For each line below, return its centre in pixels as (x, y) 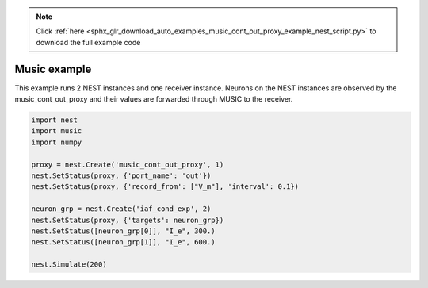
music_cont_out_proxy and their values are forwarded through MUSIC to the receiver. (154, 99)
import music (57, 131)
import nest (55, 120)
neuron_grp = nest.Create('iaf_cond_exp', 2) (121, 209)
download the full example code (88, 42)
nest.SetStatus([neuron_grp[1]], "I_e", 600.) (123, 242)
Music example (53, 69)
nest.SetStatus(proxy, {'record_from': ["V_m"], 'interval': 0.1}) (165, 187)
